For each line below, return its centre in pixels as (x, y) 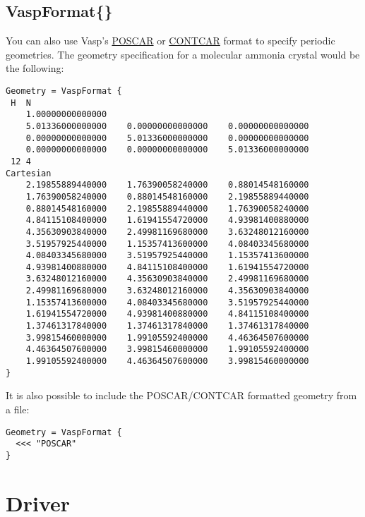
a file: (18, 409)
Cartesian (29, 173)
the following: (35, 68)
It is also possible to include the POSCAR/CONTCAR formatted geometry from (181, 395)
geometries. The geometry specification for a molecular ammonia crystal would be (183, 54)
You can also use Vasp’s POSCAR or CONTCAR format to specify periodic (170, 41)
